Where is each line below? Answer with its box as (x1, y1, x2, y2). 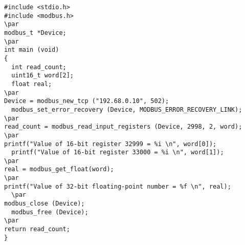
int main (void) (4, 46, 59, 54)
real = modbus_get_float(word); (4, 166, 114, 173)
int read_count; (11, 63, 66, 71)
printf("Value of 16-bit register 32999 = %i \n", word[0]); (4, 140, 217, 148)
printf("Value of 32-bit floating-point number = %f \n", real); (4, 182, 231, 190)
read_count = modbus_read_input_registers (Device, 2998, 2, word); (4, 123, 242, 131)
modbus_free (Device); (11, 208, 88, 216)
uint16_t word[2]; (11, 72, 74, 79)
